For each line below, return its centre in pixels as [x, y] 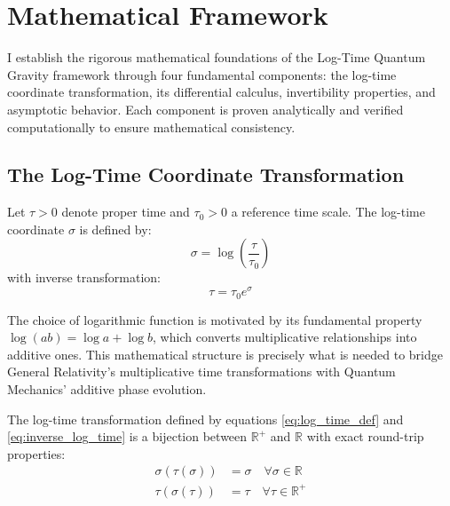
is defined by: [115, 229]
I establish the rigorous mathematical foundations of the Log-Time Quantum [217, 57]
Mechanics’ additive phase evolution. [107, 388]
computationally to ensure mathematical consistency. [151, 126]
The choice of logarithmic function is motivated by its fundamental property [215, 319]
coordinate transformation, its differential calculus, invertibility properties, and [221, 92]
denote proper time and [126, 212]
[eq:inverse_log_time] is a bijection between [127, 436]
